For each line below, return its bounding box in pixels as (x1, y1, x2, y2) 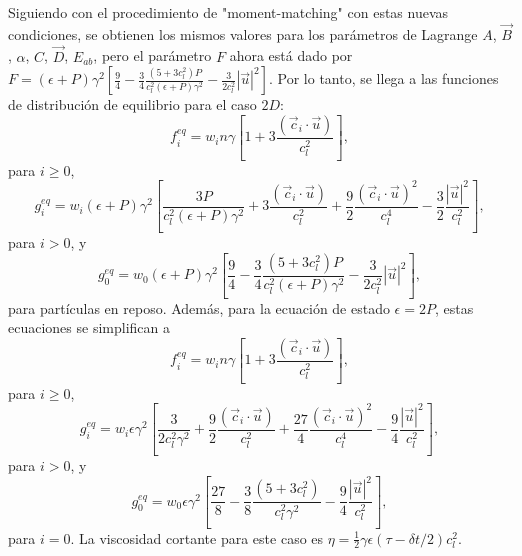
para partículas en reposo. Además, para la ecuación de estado (8, 297, 390, 318)
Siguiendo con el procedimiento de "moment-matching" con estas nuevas (8, 2, 449, 22)
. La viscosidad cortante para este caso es (70, 527, 324, 548)
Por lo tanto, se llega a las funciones (277, 68, 499, 89)
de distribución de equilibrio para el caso (8, 94, 257, 115)
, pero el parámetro (93, 45, 212, 66)
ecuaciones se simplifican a (8, 317, 170, 338)
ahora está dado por (229, 45, 353, 66)
